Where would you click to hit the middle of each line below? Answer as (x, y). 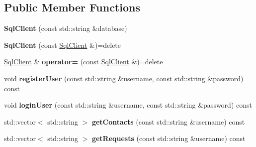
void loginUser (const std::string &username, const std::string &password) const (128, 105)
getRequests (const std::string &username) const (169, 138)
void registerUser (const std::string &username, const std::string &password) (124, 78)
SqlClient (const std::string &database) (66, 28)
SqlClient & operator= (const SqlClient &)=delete (84, 62)
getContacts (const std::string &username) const (168, 121)
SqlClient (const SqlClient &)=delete (63, 45)
